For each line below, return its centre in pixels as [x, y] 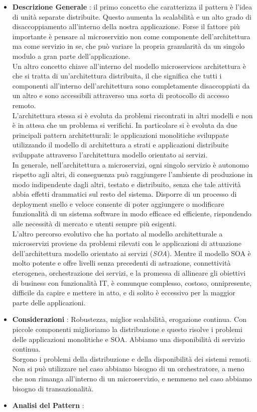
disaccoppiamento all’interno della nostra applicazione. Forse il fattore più [126, 26]
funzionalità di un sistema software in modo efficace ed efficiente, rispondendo [132, 214]
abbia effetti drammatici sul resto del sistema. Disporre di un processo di [124, 194]
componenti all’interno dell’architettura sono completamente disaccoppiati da [131, 85]
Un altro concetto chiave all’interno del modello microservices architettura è [129, 66]
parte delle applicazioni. [49, 302]
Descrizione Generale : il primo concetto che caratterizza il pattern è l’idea [132, 7]
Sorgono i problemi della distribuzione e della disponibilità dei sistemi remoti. [132, 358]
